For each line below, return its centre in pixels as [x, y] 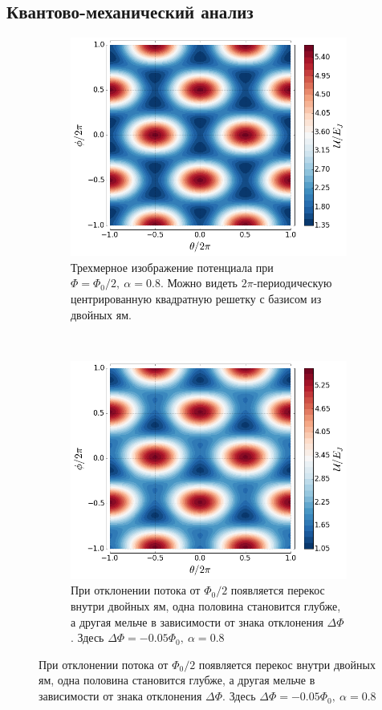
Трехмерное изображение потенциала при [172, 267]
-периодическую [293, 283]
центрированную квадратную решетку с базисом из [196, 299]
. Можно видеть [199, 283]
